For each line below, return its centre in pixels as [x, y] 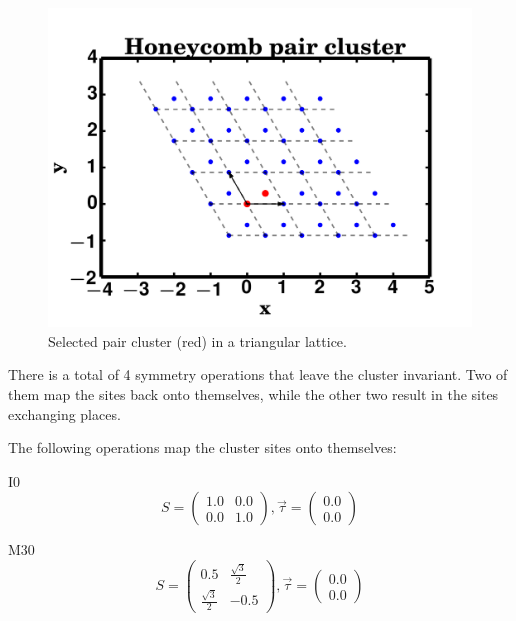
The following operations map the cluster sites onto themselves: [202, 447]
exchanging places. [64, 413]
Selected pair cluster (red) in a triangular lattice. [197, 340]
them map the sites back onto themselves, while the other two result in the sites [253, 394]
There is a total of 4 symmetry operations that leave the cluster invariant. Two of [258, 374]
